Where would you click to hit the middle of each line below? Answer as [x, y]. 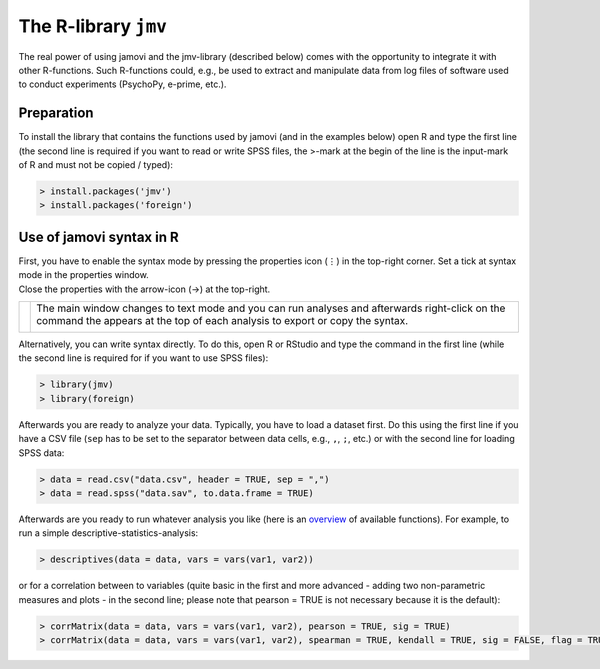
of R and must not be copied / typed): [96, 165]
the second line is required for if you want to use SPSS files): [143, 358]
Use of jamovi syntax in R [98, 236]
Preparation [56, 113]
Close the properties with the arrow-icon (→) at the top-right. [144, 289]
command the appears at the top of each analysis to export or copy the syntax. [222, 321]
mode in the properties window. [83, 275]
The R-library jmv [92, 26]
